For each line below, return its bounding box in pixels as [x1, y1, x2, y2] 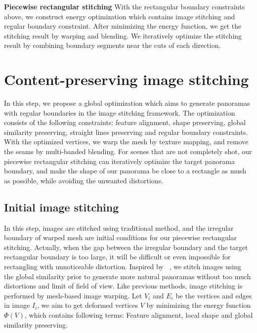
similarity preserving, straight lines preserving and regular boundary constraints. [4, 126, 248, 137]
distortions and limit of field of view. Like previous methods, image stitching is [4, 281, 243, 291]
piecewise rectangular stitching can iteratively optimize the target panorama [4, 156, 235, 166]
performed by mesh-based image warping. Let [4, 290, 142, 300]
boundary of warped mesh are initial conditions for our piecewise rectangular [4, 232, 237, 243]
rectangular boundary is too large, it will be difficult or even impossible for [4, 251, 231, 262]
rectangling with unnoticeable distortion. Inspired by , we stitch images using [4, 261, 242, 272]
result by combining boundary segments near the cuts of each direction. [4, 40, 221, 50]
